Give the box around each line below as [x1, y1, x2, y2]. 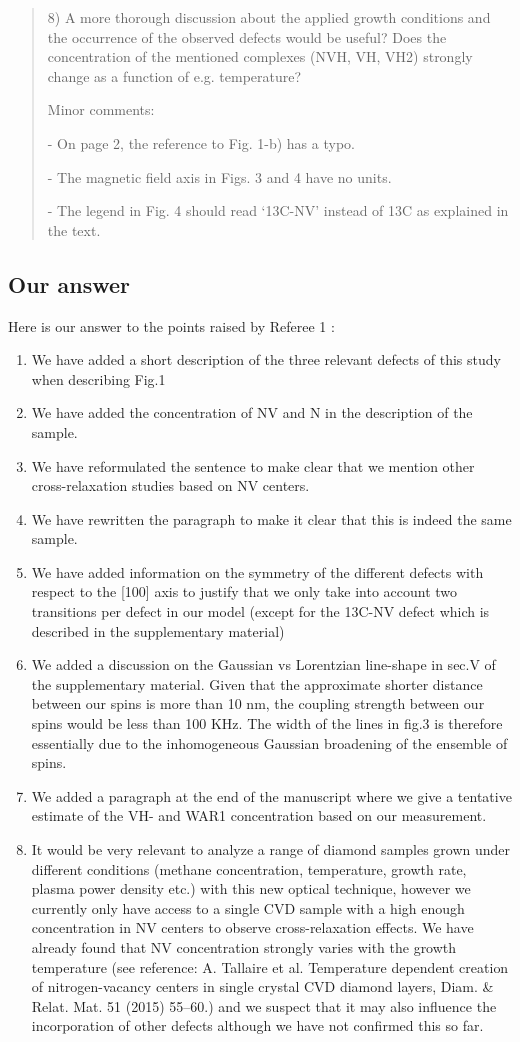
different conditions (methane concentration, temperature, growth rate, [31, 858, 467, 879]
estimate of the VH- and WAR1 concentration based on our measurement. [31, 805, 487, 826]
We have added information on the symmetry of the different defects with [31, 561, 484, 582]
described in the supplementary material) [31, 620, 285, 641]
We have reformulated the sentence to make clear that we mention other [31, 455, 475, 476]
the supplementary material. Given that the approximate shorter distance [31, 673, 483, 694]
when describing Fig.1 [31, 368, 166, 389]
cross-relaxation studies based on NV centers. [31, 475, 310, 496]
